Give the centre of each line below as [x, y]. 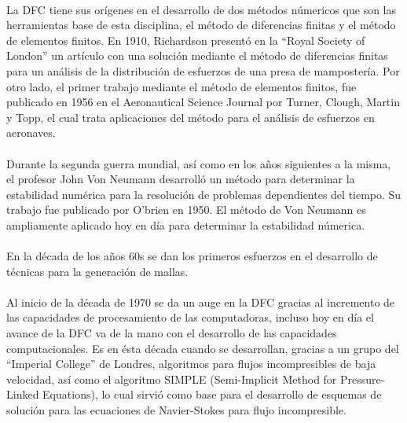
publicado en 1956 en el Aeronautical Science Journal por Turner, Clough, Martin [203, 102]
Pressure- [363, 379]
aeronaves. [31, 132]
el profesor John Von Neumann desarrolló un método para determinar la [181, 179]
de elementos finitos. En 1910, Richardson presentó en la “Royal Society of [186, 40]
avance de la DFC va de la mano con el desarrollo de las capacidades [172, 333]
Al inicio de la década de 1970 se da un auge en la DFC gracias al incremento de [201, 302]
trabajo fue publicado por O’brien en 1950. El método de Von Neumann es [186, 210]
